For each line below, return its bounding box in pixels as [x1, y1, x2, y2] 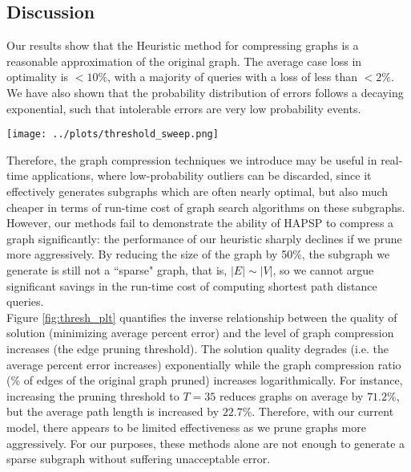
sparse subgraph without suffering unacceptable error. [6, 450, 271, 467]
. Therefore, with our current [252, 403, 394, 420]
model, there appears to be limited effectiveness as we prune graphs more [6, 418, 366, 435]
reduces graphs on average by [219, 387, 364, 404]
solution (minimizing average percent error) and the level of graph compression [6, 324, 394, 341]
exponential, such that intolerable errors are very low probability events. [6, 100, 361, 116]
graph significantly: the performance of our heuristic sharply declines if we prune [6, 230, 402, 246]
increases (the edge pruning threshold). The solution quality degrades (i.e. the [6, 340, 389, 356]
